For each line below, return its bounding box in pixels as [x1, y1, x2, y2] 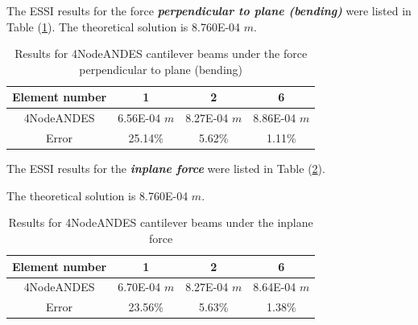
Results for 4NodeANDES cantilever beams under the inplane [8, 214, 313, 231]
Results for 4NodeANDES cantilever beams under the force [14, 45, 308, 62]
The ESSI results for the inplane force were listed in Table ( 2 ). [6, 160, 325, 177]
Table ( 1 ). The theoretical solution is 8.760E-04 [6, 18, 241, 35]
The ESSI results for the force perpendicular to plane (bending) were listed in [6, 2, 412, 19]
